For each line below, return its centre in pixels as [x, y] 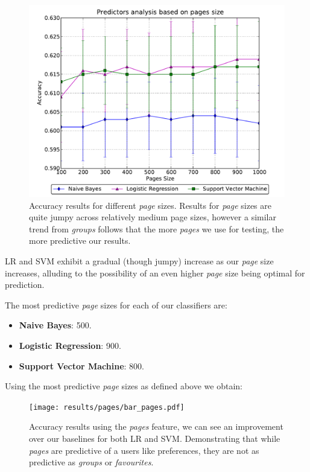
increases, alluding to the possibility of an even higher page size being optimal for [155, 273]
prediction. [25, 285]
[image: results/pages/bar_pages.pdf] [107, 407]
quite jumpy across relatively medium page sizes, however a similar [153, 217]
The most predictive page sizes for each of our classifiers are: [116, 305]
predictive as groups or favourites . [91, 462]
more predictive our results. [80, 241]
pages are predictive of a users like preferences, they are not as [144, 450]
